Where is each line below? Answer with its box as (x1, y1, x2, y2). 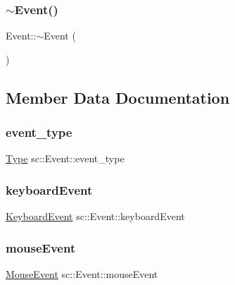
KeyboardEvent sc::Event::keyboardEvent (6, 209, 185, 224)
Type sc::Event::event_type (6, 151, 125, 166)
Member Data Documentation (6, 86, 230, 108)
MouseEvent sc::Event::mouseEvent (6, 267, 158, 281)
